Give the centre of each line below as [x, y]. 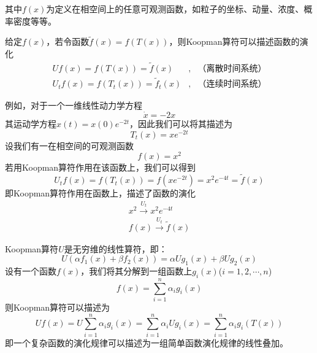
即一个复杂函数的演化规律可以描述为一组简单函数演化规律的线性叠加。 [147, 342]
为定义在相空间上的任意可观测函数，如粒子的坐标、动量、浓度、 [175, 9]
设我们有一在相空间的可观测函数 [69, 145]
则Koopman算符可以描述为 [58, 307]
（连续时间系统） [232, 84]
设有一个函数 [31, 270]
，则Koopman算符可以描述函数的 [234, 41]
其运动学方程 [31, 123]
